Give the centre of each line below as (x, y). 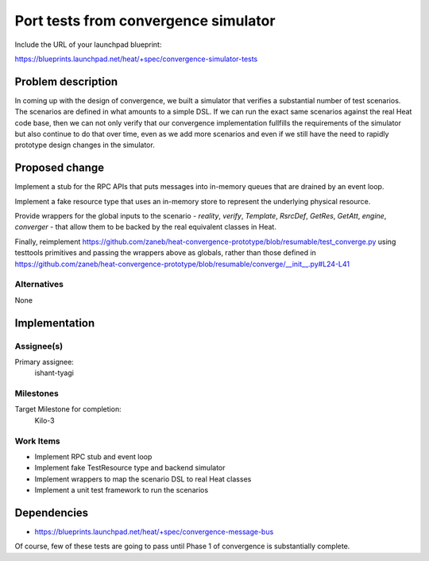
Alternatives (39, 284)
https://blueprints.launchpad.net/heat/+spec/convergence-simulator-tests (136, 59)
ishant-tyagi (54, 373)
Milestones (37, 393)
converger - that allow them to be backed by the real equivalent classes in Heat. (146, 227)
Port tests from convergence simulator (145, 21)
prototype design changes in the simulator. (85, 145)
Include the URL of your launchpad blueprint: (88, 44)
